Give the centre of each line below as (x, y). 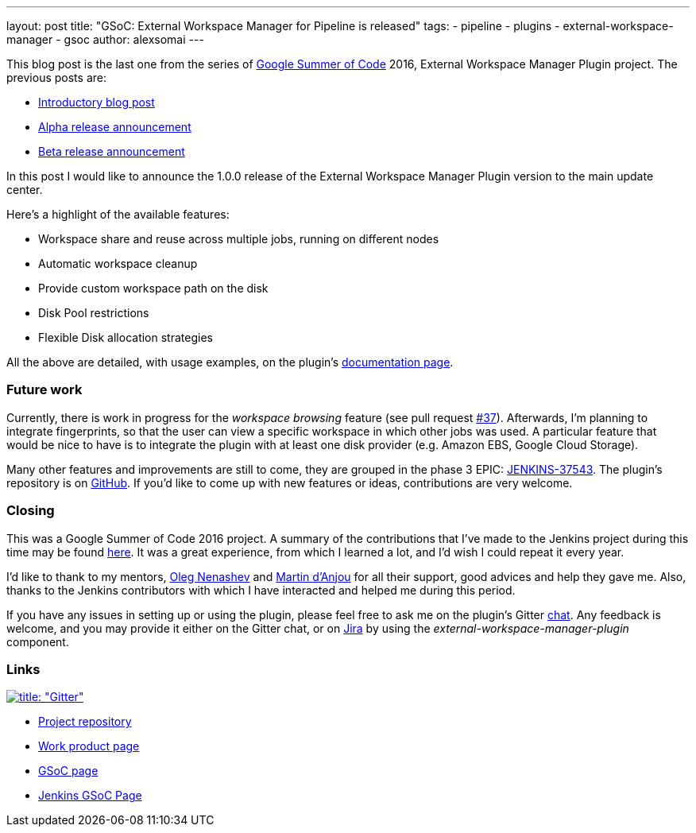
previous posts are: (56, 77)
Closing (31, 511)
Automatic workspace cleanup (118, 263)
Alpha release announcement (115, 127)
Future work (44, 390)
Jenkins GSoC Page (90, 796)
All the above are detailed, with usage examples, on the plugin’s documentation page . (230, 362)
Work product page (89, 746)
